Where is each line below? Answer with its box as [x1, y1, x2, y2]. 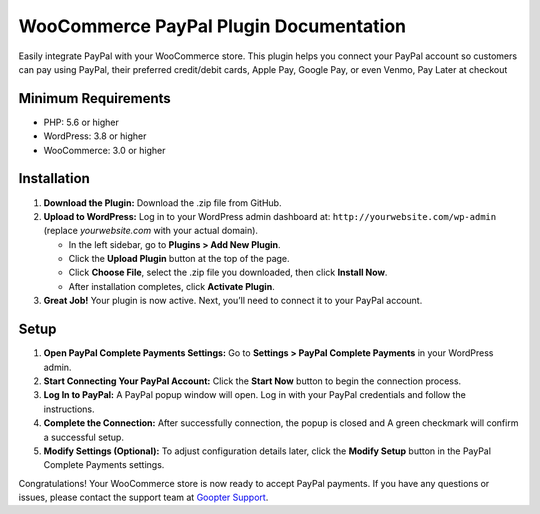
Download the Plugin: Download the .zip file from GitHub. [43, 196, 282, 209]
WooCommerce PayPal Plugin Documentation [18, 15, 407, 37]
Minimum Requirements [18, 90, 172, 107]
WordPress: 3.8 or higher [43, 130, 147, 142]
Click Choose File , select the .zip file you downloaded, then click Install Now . [68, 266, 388, 279]
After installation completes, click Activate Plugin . [68, 280, 275, 292]
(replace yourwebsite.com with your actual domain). [43, 225, 259, 237]
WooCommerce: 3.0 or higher [43, 144, 166, 156]
